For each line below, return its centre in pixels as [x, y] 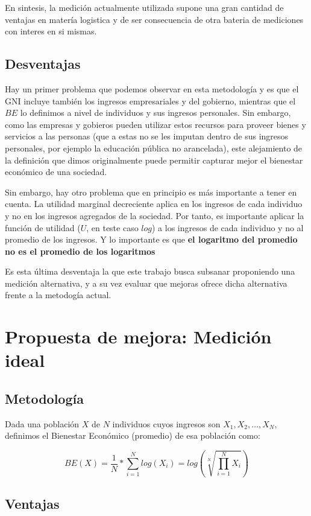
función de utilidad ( [43, 227]
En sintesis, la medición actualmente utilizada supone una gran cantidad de [144, 7]
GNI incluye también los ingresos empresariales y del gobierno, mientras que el [150, 100]
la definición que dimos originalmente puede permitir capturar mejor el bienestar [154, 160]
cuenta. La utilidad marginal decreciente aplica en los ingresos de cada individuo [154, 204]
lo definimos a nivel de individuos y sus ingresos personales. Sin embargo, [155, 113]
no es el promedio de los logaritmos [80, 251]
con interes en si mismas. [51, 31]
